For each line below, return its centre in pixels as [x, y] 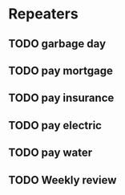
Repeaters [43, 14]
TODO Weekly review [62, 180]
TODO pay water [50, 153]
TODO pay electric [55, 125]
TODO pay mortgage [61, 70]
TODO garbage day [57, 44]
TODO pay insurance [61, 98]
